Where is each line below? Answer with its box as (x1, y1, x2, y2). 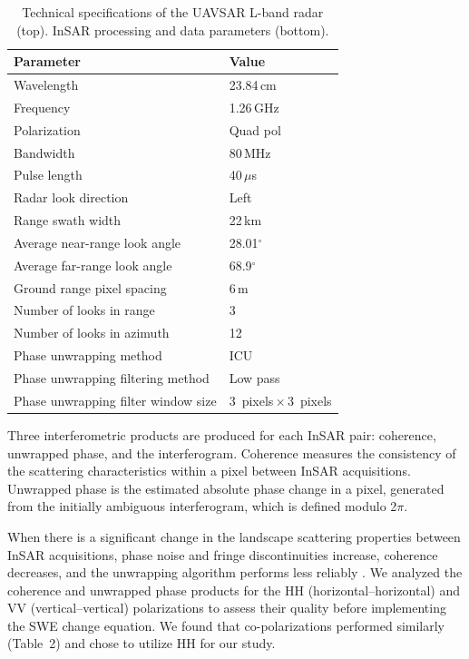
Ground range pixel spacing (14, 278, 167, 297)
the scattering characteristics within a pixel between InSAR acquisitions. (7, 461, 411, 480)
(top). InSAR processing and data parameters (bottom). (16, 20, 329, 39)
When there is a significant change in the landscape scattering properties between (7, 526, 461, 546)
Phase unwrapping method (14, 346, 162, 365)
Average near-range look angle (14, 232, 181, 251)
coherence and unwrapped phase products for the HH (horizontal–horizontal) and (7, 580, 460, 599)
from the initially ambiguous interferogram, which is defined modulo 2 (7, 497, 397, 516)
